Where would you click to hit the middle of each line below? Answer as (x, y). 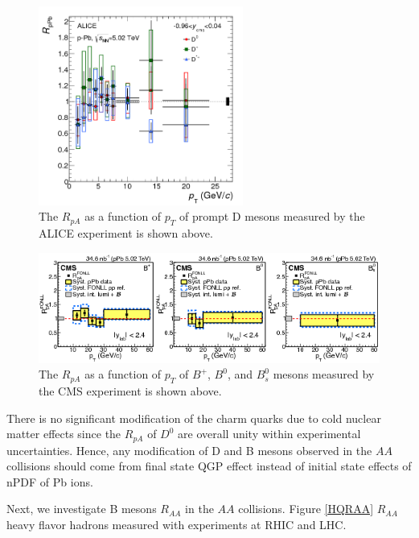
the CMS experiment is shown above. (130, 390)
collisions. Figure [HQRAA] (306, 509)
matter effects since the (64, 434)
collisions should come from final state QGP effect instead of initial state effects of (209, 466)
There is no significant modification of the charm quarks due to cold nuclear (194, 418)
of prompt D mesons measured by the (272, 216)
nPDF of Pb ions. (50, 481)
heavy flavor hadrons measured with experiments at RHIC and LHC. (177, 524)
